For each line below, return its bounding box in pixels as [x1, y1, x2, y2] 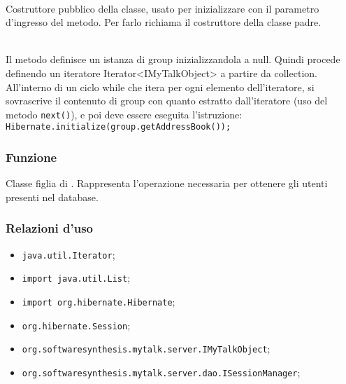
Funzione [6, 148, 57, 165]
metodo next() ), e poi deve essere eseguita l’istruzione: [6, 107, 243, 121]
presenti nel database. [6, 189, 99, 204]
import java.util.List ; [22, 270, 131, 285]
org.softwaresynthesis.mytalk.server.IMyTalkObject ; [22, 341, 271, 356]
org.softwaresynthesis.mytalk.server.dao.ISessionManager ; [22, 364, 301, 379]
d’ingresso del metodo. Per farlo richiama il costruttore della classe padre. [6, 15, 322, 29]
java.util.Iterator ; [22, 247, 115, 261]
